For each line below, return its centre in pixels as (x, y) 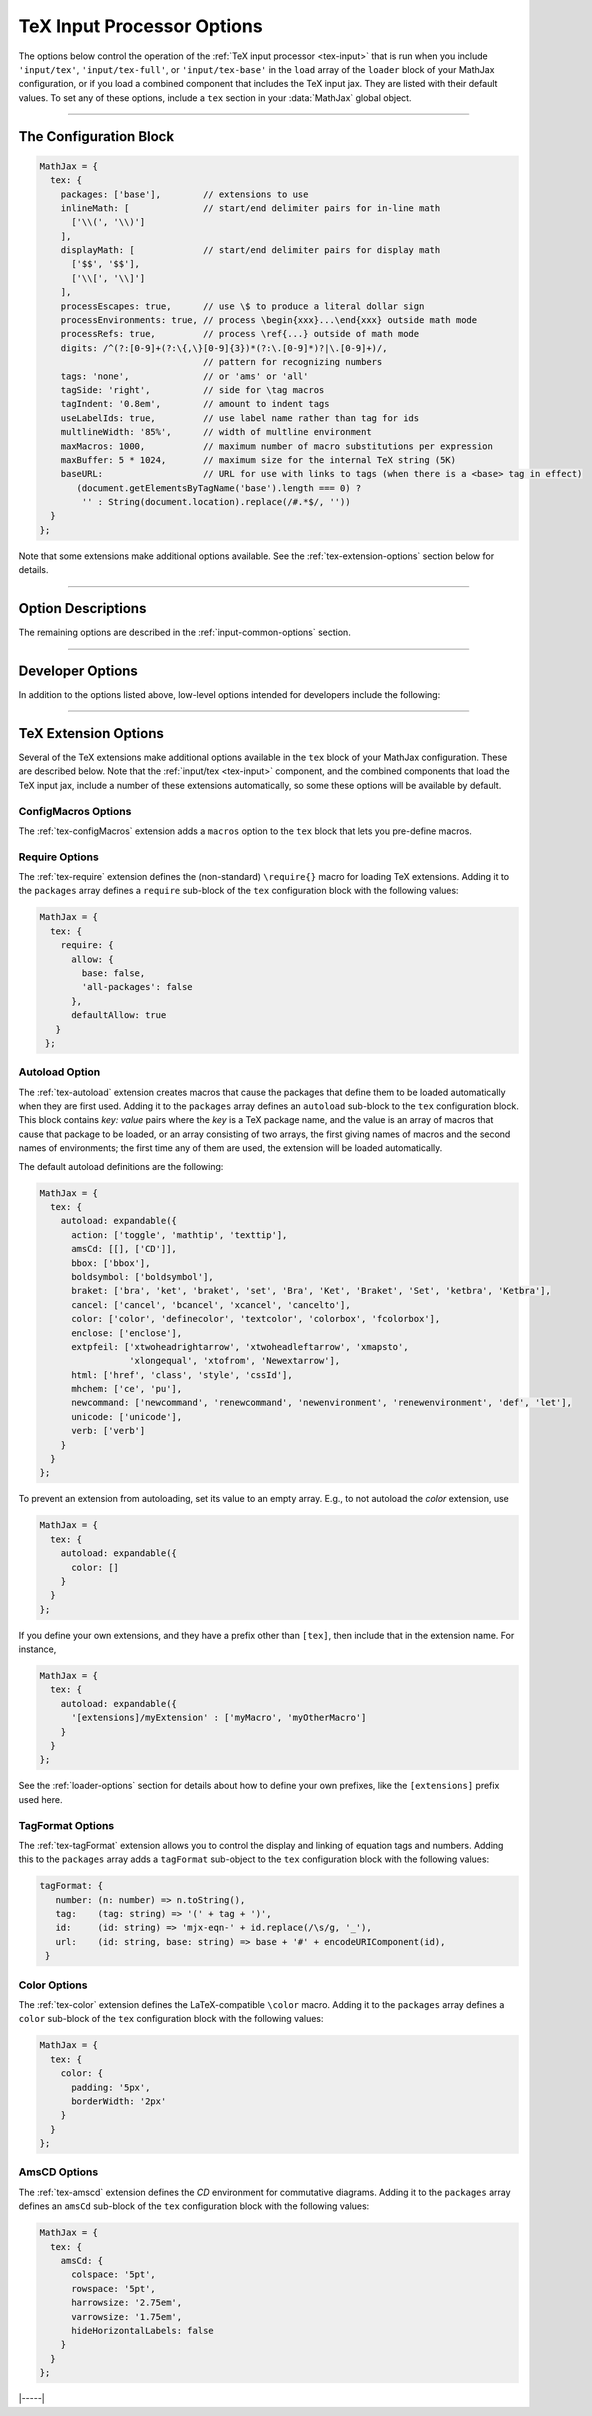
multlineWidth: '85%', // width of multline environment (216, 432)
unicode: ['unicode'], (127, 1416)
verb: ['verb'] (108, 1431)
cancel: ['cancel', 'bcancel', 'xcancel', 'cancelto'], (211, 1304)
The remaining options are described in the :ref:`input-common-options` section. (185, 632)
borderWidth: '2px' (119, 2101)
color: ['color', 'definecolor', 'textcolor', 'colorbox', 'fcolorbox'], (256, 1319)
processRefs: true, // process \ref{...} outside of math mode (240, 334)
